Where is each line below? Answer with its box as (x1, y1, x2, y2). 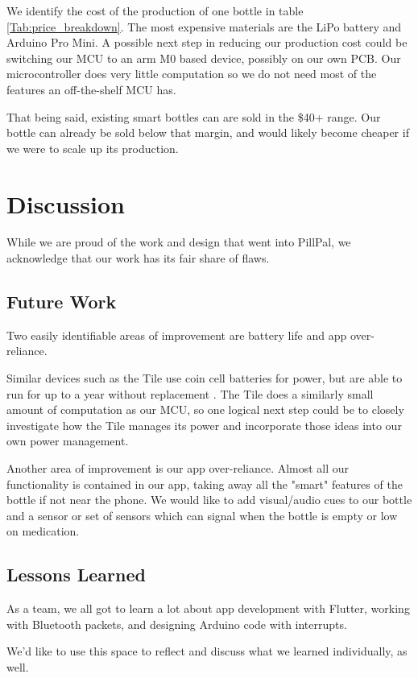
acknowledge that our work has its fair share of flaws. (6, 250, 270, 267)
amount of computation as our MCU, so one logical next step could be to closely (6, 401, 404, 418)
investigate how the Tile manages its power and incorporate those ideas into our (6, 416, 402, 433)
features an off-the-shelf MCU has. (6, 81, 176, 97)
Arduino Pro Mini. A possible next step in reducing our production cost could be (6, 34, 408, 51)
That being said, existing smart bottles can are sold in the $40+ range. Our (6, 108, 381, 125)
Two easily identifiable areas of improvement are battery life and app (6, 326, 347, 343)
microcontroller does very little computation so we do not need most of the (6, 65, 377, 82)
